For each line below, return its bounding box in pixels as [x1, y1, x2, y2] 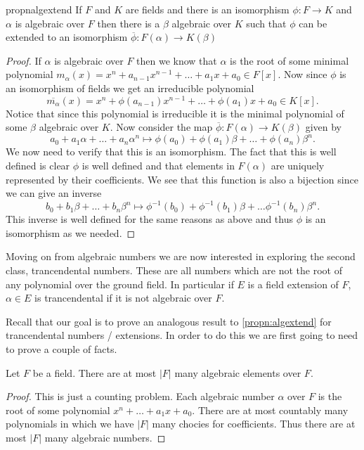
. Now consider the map [110, 120, 213, 134]
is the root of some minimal [230, 53, 349, 67]
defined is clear [6, 157, 70, 172]
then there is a [97, 15, 160, 30]
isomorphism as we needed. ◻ [6, 225, 136, 240]
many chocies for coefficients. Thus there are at [152, 416, 356, 431]
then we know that [136, 53, 217, 67]
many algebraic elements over [174, 365, 301, 380]
